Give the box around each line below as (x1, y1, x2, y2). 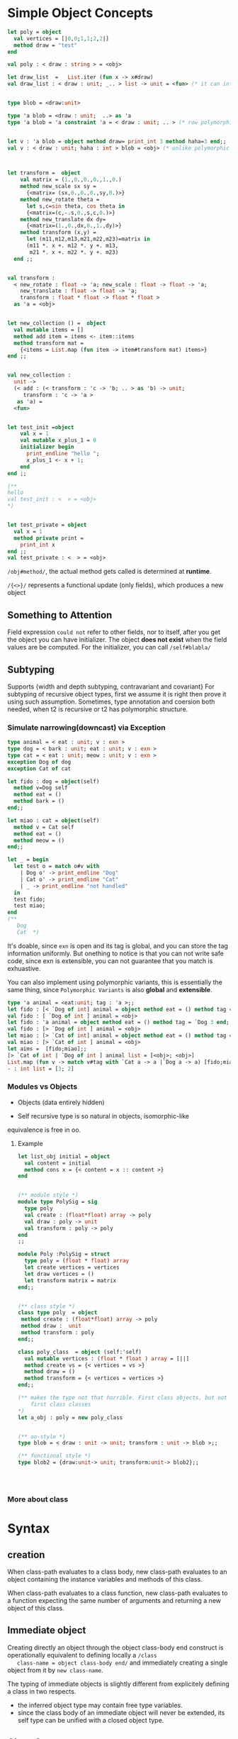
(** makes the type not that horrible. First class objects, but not (17, 1394, 228, 1401)
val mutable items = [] (13, 326, 84, 333)
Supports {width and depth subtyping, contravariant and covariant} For (7, 682, 215, 691)
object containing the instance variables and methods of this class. (7, 1574, 203, 1583)
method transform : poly (21, 1329, 94, 1336)
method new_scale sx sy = (20, 183, 97, 190)
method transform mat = (13, 339, 84, 347)
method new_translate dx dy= (20, 216, 106, 223)
